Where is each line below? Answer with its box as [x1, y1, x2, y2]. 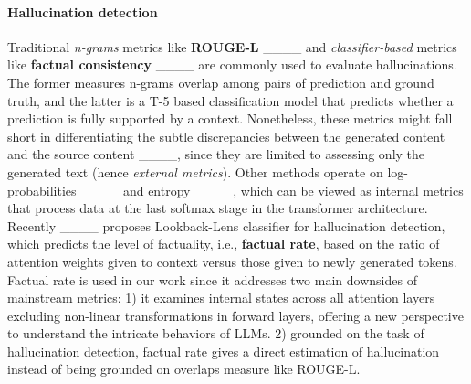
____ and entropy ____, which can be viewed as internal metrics [80, 180, 464, 199]
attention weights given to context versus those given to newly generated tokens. [7, 251, 457, 271]
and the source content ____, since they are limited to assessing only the [7, 144, 425, 164]
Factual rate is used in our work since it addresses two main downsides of [7, 270, 417, 289]
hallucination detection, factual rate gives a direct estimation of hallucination [7, 341, 440, 360]
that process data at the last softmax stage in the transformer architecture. [7, 198, 428, 218]
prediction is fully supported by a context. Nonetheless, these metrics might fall [7, 109, 453, 128]
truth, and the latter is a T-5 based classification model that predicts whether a [7, 91, 454, 110]
